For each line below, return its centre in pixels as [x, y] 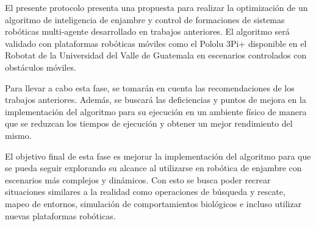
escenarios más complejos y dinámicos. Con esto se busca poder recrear [138, 179]
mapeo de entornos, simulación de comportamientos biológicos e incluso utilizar [153, 203]
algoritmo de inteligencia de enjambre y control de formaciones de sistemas [145, 19]
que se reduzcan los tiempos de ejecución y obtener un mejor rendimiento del [149, 123]
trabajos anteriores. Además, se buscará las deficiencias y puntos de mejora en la [156, 100]
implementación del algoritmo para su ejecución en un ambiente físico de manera [156, 111]
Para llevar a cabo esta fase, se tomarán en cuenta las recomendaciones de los [150, 87]
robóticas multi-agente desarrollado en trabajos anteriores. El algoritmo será [147, 31]
